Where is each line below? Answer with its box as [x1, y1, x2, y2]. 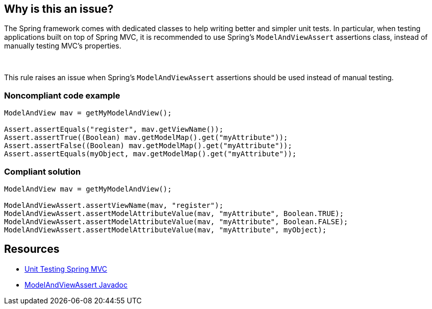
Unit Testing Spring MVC [24, 264, 108, 273]
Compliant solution [4, 166, 81, 177]
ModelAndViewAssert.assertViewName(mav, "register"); [4, 201, 223, 209]
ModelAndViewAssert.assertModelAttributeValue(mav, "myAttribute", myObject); [4, 225, 327, 234]
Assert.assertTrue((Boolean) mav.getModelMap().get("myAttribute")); [4, 133, 288, 142]
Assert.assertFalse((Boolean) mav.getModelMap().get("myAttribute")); [4, 141, 292, 150]
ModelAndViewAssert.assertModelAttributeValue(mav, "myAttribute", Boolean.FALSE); [4, 217, 348, 226]
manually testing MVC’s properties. [4, 41, 121, 51]
